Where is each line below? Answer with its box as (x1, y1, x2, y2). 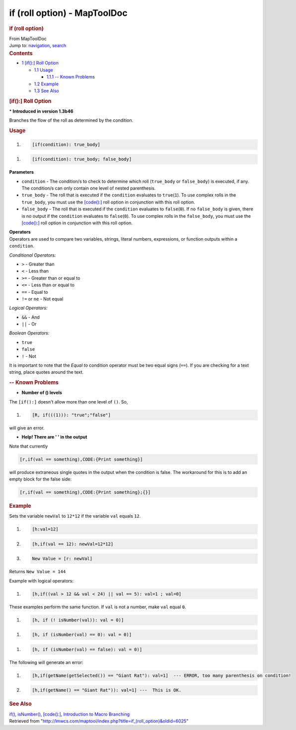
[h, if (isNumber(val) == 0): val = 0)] (32, 632, 132, 638)
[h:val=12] (32, 527, 59, 532)
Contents (9, 50, 33, 57)
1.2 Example (34, 81, 59, 87)
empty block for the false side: (9, 476, 72, 482)
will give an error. (9, 425, 45, 431)
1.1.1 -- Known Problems (46, 74, 95, 80)
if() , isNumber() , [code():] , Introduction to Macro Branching (9, 711, 130, 717)
